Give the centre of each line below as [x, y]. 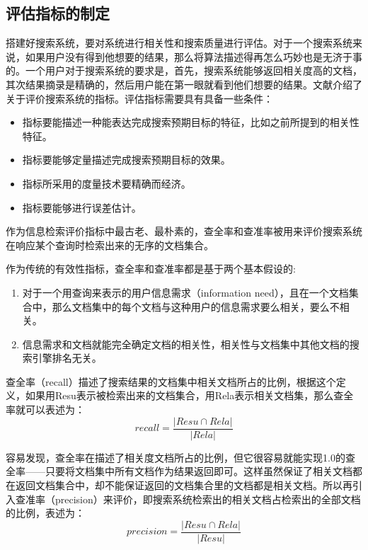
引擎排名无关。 [67, 358]
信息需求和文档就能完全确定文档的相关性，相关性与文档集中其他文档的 [186, 344]
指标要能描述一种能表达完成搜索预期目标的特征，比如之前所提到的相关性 [191, 122]
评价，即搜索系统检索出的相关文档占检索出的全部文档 [237, 499]
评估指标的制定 [58, 13]
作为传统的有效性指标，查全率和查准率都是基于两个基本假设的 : [151, 269]
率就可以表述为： [45, 409]
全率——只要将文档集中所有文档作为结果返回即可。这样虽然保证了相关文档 [179, 471]
